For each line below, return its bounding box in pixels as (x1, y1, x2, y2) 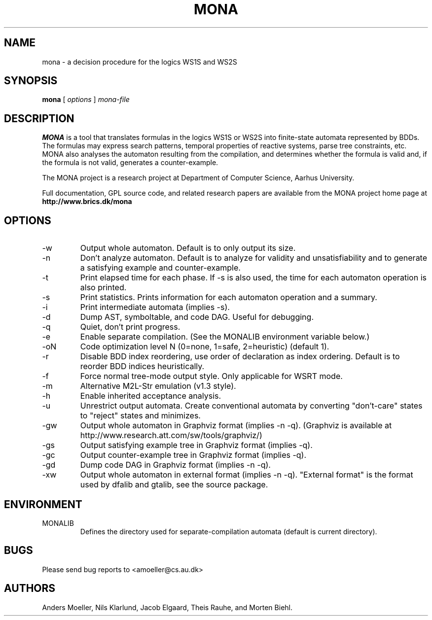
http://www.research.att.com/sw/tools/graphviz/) (80, 430, 262, 441)
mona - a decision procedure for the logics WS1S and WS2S (42, 57, 237, 66)
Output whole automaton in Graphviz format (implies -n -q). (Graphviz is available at (80, 420, 392, 431)
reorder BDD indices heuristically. (80, 361, 205, 372)
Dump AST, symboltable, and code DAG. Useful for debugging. (80, 312, 314, 322)
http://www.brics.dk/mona (42, 197, 132, 206)
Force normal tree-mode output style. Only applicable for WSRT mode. (80, 371, 343, 381)
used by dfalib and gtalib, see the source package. (80, 480, 268, 490)
